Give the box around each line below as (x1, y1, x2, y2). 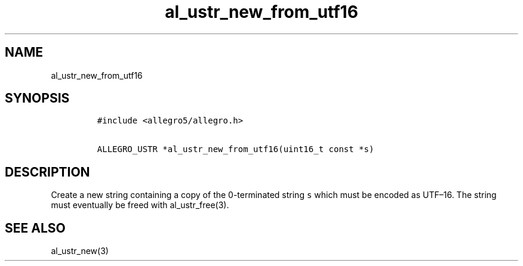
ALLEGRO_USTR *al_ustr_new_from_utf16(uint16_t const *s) (97, 144, 374, 154)
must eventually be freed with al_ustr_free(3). (51, 200, 229, 211)
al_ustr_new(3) (51, 246, 109, 256)
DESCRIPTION (5, 164, 90, 180)
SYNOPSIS (5, 91, 70, 106)
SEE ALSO (5, 220, 66, 236)
